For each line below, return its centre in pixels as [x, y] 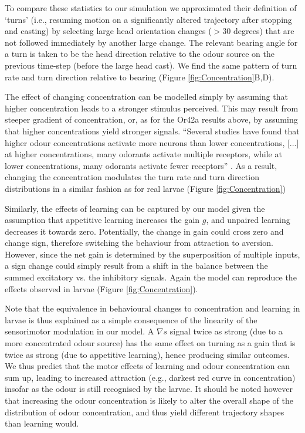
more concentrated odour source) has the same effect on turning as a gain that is [150, 343]
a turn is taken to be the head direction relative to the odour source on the [140, 54]
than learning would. [42, 423]
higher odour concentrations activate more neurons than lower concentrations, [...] [152, 142]
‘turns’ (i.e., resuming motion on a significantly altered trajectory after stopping [148, 19]
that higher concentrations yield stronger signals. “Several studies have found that [152, 131]
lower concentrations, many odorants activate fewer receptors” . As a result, [141, 165]
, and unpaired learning [248, 220]
